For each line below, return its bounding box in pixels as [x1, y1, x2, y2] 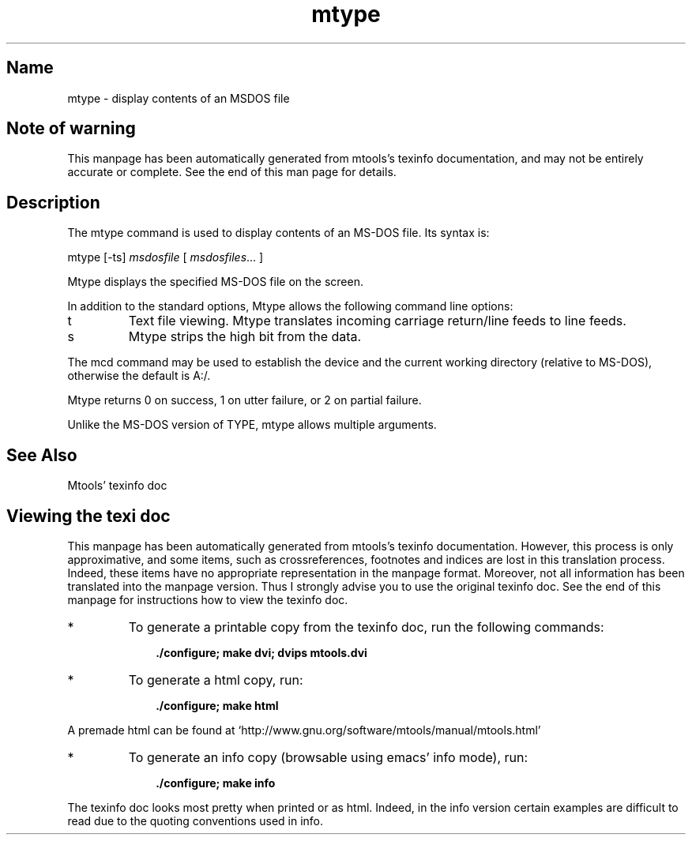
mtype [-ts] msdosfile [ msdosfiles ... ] [67, 250, 264, 265]
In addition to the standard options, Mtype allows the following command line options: [67, 299, 513, 313]
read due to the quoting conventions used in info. [67, 813, 324, 828]
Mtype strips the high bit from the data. [128, 329, 362, 345]
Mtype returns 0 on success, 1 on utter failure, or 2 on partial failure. [67, 393, 422, 407]
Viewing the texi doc [6, 505, 171, 526]
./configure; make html [156, 698, 279, 712]
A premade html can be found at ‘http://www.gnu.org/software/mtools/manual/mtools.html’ [67, 723, 541, 737]
